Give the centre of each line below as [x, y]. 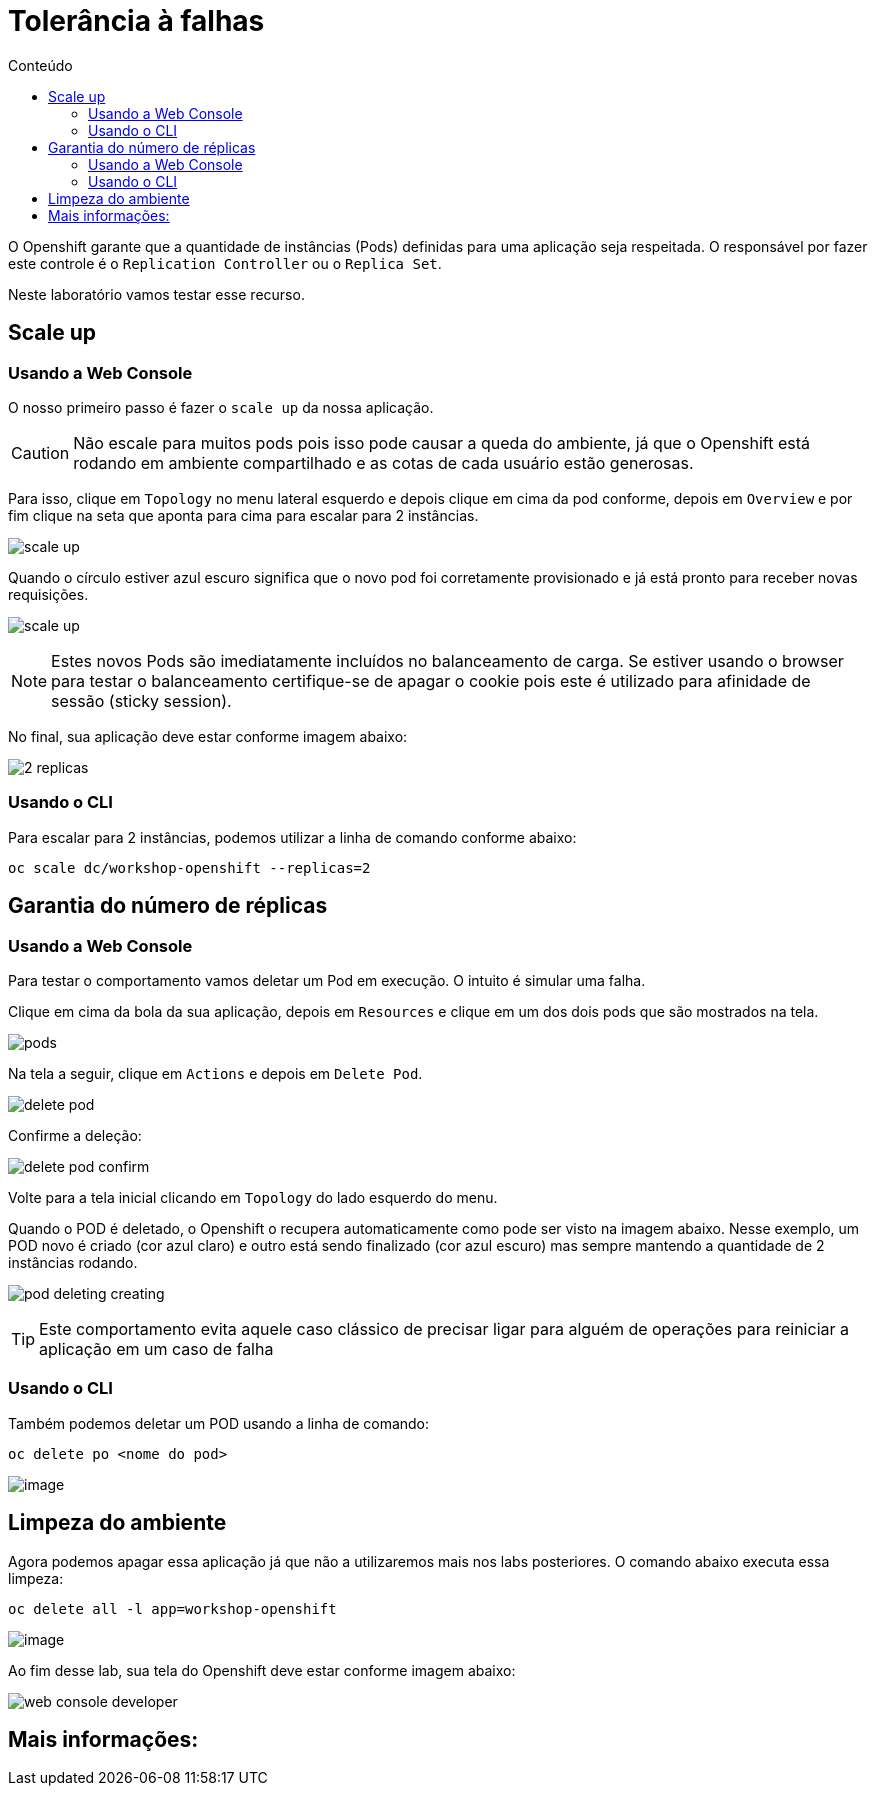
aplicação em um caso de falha [156, 1348]
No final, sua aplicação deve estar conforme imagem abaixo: [208, 736]
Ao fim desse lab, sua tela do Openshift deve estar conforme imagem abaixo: [262, 1670]
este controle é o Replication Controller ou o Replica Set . [225, 263]
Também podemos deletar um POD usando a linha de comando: [219, 1423]
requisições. [48, 594]
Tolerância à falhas [136, 21]
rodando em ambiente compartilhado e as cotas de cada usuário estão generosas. [383, 462]
